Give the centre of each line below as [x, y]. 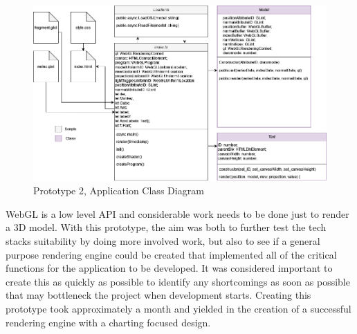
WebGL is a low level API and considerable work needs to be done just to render [177, 213]
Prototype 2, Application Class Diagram [119, 191]
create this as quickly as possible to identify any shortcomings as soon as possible [178, 281]
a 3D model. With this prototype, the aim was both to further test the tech [166, 227]
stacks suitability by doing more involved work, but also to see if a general [163, 241]
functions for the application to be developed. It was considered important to [169, 268]
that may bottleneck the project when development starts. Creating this [158, 295]
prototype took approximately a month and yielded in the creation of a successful [178, 309]
